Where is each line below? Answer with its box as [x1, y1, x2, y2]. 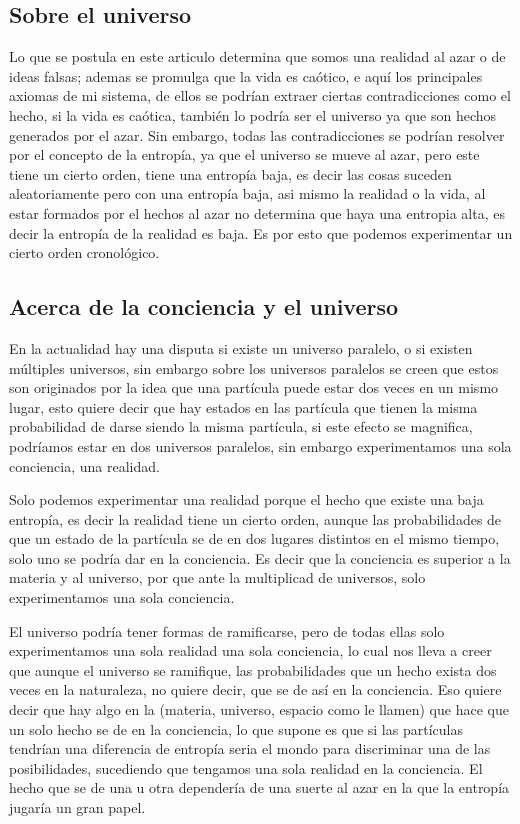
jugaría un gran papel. [9, 797, 146, 817]
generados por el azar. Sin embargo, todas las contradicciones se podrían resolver [9, 124, 505, 145]
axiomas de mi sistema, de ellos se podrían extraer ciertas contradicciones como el [9, 85, 511, 106]
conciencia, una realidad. [9, 455, 160, 476]
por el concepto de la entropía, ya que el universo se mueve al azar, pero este [9, 144, 480, 165]
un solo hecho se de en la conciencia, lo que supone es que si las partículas [9, 718, 463, 739]
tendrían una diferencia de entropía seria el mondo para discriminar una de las [9, 738, 491, 759]
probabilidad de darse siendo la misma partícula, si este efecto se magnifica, [9, 416, 473, 437]
